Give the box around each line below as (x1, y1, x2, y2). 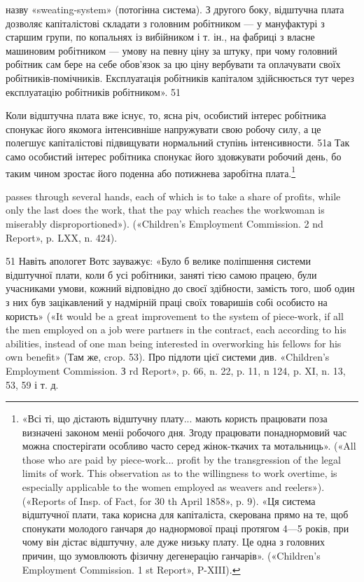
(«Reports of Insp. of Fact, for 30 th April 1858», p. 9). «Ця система (22, 493, 316, 508)
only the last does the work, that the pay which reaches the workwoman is (6, 202, 325, 217)
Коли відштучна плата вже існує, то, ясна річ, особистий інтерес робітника (6, 108, 326, 123)
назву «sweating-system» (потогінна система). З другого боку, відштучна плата (6, 2, 344, 16)
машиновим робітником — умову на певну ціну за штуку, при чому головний (6, 43, 337, 57)
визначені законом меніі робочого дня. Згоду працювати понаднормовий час (22, 424, 347, 439)
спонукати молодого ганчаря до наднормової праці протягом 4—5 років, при (22, 520, 349, 535)
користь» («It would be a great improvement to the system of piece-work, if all (6, 308, 344, 323)
